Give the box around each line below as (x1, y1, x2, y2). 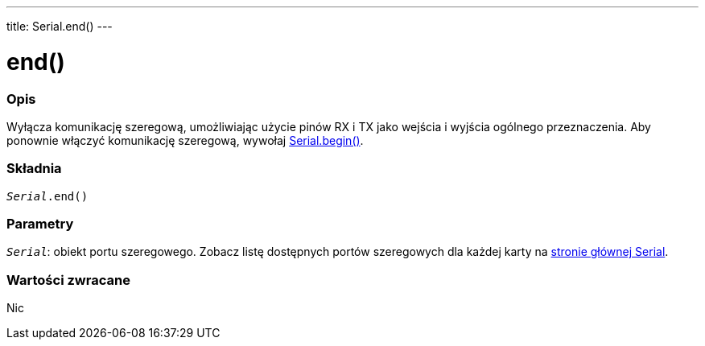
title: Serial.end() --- (6, 19, 113, 33)
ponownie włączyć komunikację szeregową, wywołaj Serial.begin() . (6, 133, 364, 147)
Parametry (6, 216, 74, 232)
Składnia (6, 160, 62, 177)
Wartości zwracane (6, 271, 130, 288)
